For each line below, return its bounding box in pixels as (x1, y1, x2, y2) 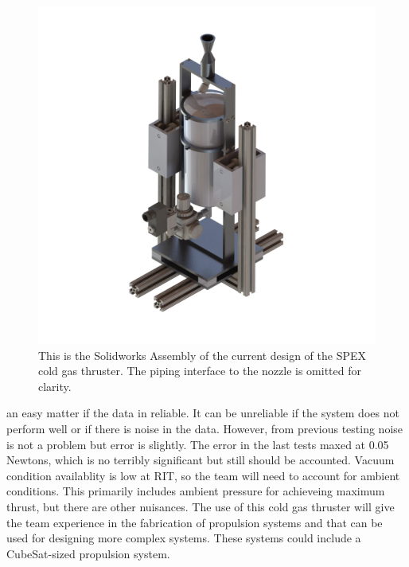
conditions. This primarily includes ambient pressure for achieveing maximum (6, 483, 385, 499)
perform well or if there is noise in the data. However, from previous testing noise (6, 420, 403, 436)
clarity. (38, 377, 72, 394)
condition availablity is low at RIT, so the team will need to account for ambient (6, 467, 400, 483)
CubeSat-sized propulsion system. (6, 545, 170, 561)
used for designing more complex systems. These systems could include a (6, 530, 361, 546)
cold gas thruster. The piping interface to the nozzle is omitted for (38, 362, 361, 379)
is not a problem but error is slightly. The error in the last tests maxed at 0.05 (6, 436, 389, 452)
